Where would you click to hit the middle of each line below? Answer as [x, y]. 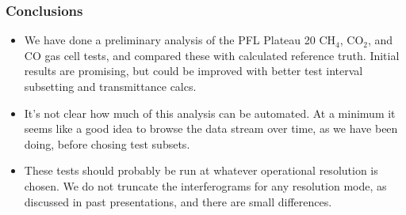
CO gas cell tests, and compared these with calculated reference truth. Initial [212, 55]
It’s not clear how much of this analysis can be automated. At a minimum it [210, 113]
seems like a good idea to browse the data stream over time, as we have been [211, 128]
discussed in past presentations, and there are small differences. [178, 201]
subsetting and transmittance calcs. [110, 86]
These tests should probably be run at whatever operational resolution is [201, 170]
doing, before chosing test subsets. [107, 143]
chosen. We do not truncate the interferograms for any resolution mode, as [205, 185]
